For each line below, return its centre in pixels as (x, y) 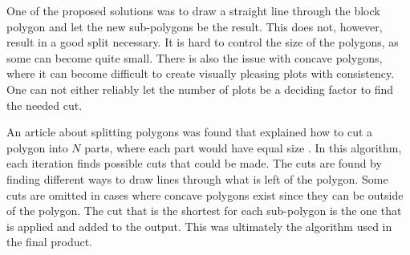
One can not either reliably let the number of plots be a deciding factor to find (200, 89)
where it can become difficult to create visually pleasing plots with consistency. (201, 73)
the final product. (50, 242)
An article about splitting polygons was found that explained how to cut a (190, 132)
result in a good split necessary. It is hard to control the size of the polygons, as (203, 42)
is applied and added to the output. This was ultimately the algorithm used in (199, 226)
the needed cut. (45, 105)
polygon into (37, 147)
